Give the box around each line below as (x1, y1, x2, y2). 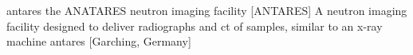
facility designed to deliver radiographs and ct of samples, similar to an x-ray (6, 17, 383, 34)
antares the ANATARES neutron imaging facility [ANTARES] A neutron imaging (6, 2, 407, 18)
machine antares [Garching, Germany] (6, 33, 191, 49)
